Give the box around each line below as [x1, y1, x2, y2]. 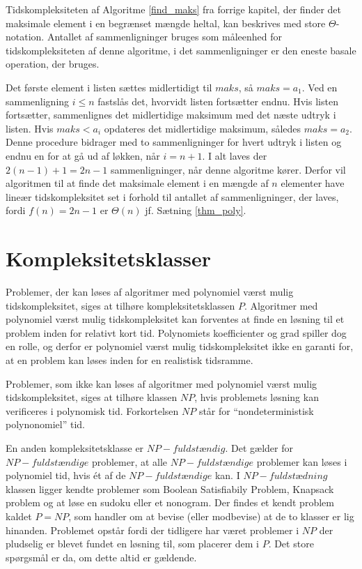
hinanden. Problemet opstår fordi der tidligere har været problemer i [6, 522, 299, 537]
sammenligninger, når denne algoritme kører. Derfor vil [110, 162, 346, 176]
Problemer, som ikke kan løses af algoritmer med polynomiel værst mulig [6, 376, 317, 390]
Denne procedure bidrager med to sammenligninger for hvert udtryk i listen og [6, 135, 342, 149]
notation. [6, 29, 45, 44]
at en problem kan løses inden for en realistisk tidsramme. [6, 353, 253, 367]
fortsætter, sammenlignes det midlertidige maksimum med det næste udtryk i [6, 107, 336, 122]
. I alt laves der [202, 148, 267, 162]
